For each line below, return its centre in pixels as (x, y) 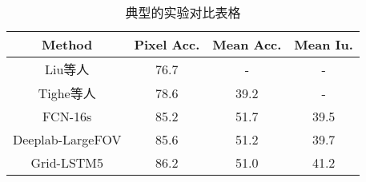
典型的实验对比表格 (183, 12)
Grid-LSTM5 (67, 162)
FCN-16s (67, 116)
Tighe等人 (67, 93)
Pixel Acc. (167, 44)
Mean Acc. (247, 44)
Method (67, 44)
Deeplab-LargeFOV (67, 139)
